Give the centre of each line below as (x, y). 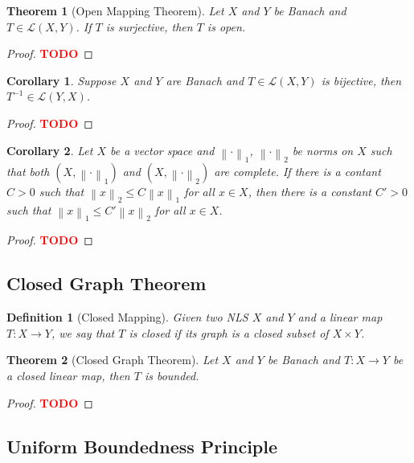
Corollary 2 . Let (50, 150)
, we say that (83, 332)
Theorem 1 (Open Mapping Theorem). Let (115, 10)
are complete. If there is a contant (297, 172)
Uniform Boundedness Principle (142, 446)
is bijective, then (361, 80)
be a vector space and (162, 150)
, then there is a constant (309, 192)
